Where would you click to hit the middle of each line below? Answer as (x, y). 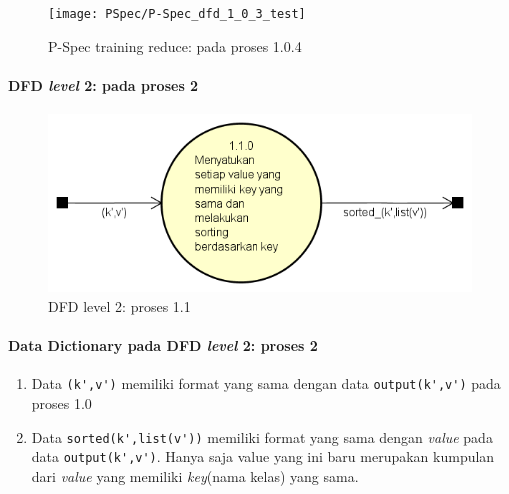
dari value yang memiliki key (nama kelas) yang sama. (195, 475)
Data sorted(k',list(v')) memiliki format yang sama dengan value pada (262, 436)
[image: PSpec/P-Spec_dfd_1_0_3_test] (177, 14)
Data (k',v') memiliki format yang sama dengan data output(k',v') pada (266, 383)
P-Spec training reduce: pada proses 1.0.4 (175, 45)
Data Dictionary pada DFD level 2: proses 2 (163, 345)
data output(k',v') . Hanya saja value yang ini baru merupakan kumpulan (263, 456)
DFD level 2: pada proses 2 (103, 84)
